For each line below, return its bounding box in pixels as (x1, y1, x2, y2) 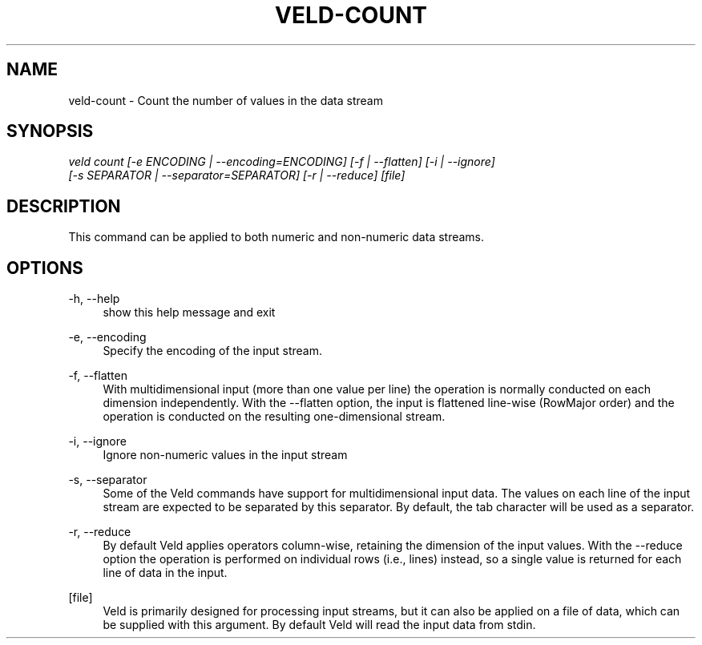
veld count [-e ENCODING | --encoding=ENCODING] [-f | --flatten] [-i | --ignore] (68, 155, 495, 169)
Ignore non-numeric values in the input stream (103, 448, 348, 462)
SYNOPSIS (6, 121, 94, 142)
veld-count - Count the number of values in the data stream (68, 93, 383, 107)
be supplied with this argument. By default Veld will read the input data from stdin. (103, 618, 536, 632)
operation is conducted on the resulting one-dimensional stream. (103, 409, 446, 424)
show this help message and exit (103, 305, 276, 320)
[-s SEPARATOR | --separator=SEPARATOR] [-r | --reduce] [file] (68, 168, 405, 183)
